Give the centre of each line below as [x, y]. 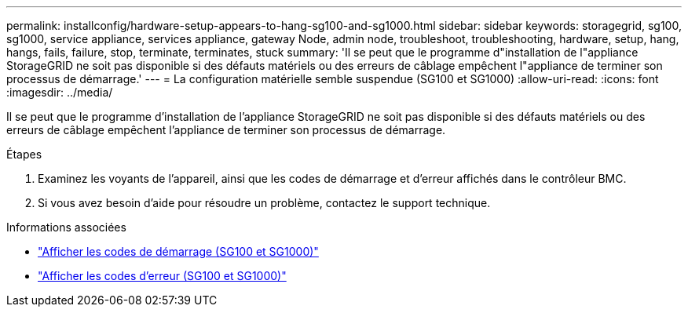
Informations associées [66, 227]
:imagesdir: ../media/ [60, 92]
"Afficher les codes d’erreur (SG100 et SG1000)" [162, 276]
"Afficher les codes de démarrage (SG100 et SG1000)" [178, 251]
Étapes [24, 154]
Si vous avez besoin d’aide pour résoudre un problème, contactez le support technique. [264, 203]
